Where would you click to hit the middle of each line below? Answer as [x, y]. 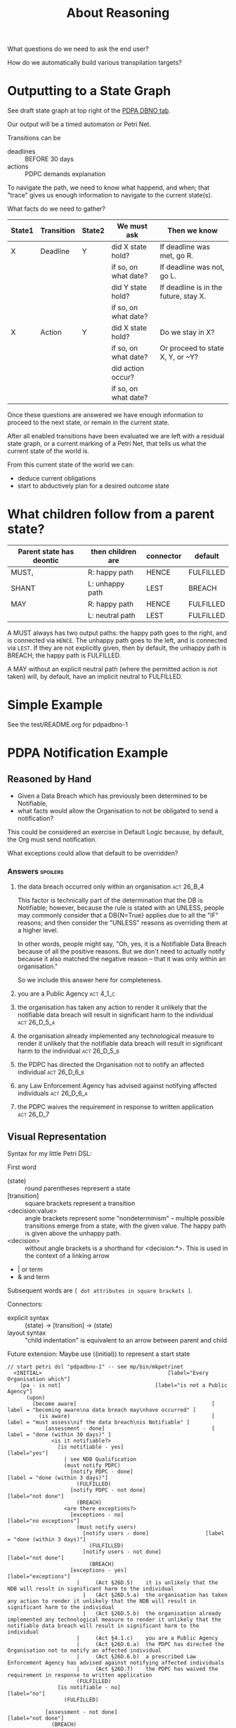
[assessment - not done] [81, 1712]
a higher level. [38, 930]
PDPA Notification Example [88, 753]
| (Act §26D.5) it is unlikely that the [147, 1583]
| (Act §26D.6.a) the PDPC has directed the [150, 1644]
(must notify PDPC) [92, 1466]
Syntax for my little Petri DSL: [50, 1154]
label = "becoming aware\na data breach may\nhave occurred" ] [102, 1410]
